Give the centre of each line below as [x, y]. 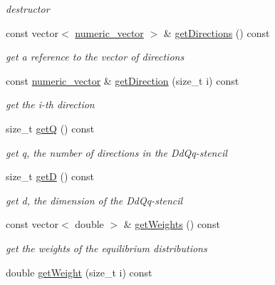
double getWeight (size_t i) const [79, 272]
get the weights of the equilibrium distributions [107, 248]
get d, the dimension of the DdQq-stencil [94, 200]
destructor [28, 9]
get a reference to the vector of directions [95, 57]
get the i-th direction [50, 104]
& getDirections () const [217, 32]
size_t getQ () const [50, 128]
